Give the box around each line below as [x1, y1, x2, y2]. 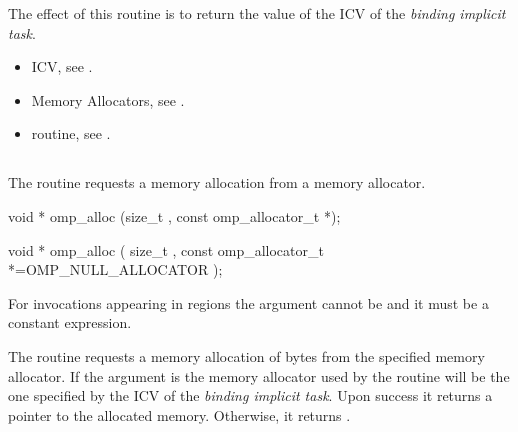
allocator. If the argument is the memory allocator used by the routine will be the [8, 365, 510, 386]
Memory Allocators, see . [31, 89, 185, 110]
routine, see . [31, 123, 111, 144]
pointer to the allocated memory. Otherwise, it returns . [8, 404, 351, 425]
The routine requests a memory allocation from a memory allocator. [8, 172, 426, 193]
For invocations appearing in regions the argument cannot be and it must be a [8, 292, 489, 313]
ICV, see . [31, 56, 93, 77]
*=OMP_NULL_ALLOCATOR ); [8, 259, 223, 280]
